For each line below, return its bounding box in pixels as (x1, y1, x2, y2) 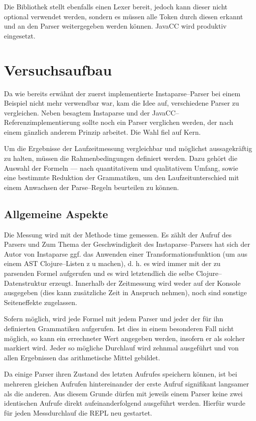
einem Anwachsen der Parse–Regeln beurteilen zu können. (4, 182, 179, 192)
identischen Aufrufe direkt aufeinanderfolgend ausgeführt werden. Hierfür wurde (4, 398, 246, 408)
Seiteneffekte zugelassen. (4, 297, 77, 307)
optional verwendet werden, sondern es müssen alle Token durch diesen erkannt (4, 11, 243, 21)
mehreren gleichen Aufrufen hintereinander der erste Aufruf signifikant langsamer (4, 378, 249, 388)
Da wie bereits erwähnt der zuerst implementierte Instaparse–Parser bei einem (4, 88, 241, 98)
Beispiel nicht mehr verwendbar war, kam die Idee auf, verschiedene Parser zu (4, 98, 239, 108)
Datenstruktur (4, 277, 47, 288)
